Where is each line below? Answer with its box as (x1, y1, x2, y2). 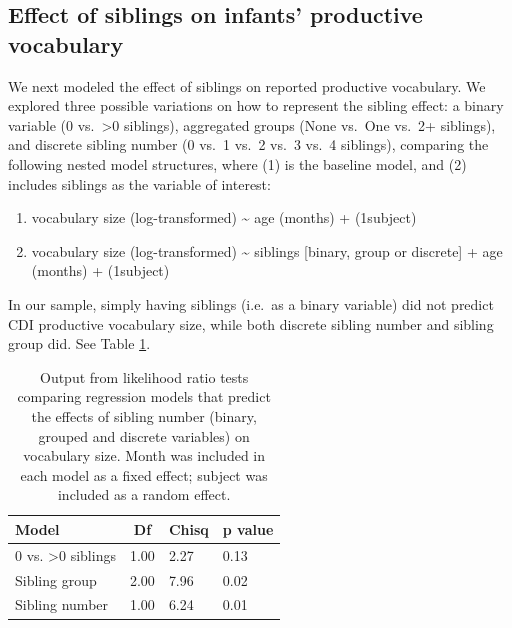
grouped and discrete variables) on (38, 425, 250, 446)
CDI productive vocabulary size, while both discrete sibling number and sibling (8, 313, 494, 334)
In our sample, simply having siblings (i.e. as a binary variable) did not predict (8, 293, 494, 314)
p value (222, 518, 274, 539)
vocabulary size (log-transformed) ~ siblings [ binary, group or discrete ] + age (31, 240, 503, 261)
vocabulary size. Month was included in (23, 445, 266, 466)
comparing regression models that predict (17, 386, 271, 407)
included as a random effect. (57, 484, 231, 505)
